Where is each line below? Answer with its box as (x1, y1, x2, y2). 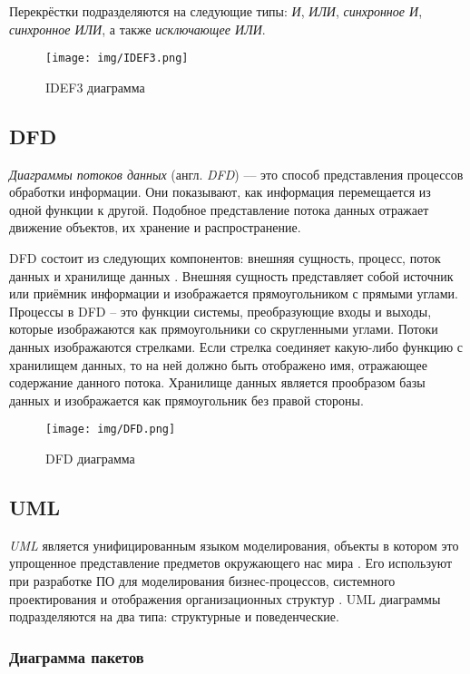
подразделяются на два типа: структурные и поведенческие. (9, 607, 339, 626)
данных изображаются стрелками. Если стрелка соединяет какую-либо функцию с (9, 337, 464, 356)
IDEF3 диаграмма (45, 77, 145, 96)
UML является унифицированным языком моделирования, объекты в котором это (9, 535, 459, 554)
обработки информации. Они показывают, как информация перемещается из (9, 182, 431, 201)
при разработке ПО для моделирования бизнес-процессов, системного (9, 571, 396, 590)
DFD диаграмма (45, 449, 135, 468)
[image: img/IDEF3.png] (45, 52, 189, 65)
